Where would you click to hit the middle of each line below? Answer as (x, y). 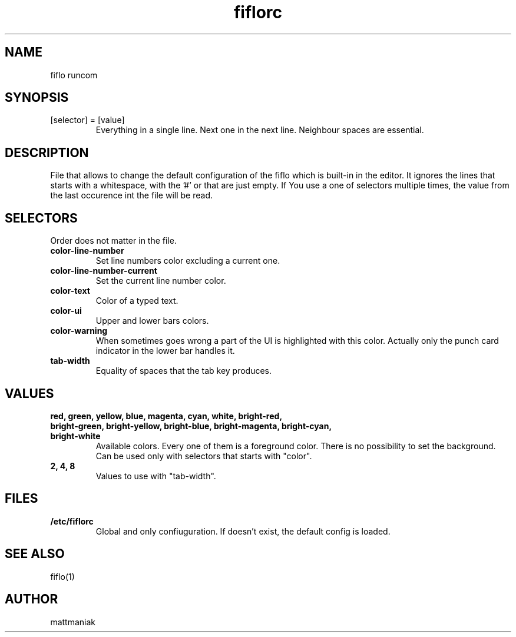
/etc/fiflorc (72, 521)
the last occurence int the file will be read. (131, 195)
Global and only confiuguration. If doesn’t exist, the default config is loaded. (243, 531)
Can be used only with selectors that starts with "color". (204, 456)
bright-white (75, 436)
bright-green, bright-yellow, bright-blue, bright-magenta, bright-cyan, (191, 426)
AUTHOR (32, 599)
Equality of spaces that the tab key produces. (184, 371)
